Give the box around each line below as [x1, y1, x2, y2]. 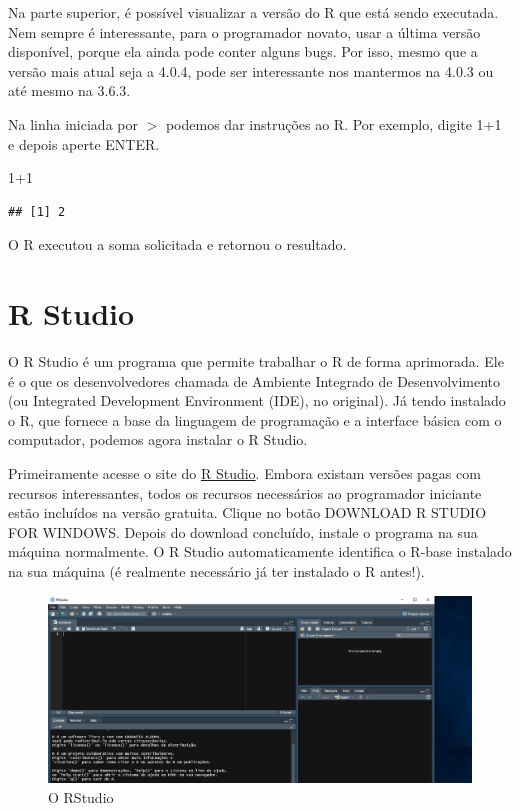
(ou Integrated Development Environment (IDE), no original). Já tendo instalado [8, 390, 506, 411]
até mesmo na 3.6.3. [8, 80, 131, 101]
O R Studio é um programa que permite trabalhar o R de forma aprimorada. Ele [8, 351, 504, 372]
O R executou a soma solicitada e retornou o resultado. [8, 234, 347, 255]
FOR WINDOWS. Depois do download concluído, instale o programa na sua [8, 521, 478, 542]
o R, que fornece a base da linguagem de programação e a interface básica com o [8, 409, 502, 430]
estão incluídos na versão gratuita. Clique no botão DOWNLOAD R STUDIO [8, 502, 487, 523]
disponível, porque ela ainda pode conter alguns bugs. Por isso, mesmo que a [8, 41, 478, 62]
